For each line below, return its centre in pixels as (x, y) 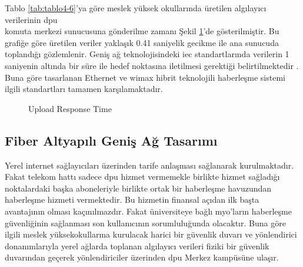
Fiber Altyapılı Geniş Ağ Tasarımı (111, 140)
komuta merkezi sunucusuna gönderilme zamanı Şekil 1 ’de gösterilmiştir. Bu (142, 31)
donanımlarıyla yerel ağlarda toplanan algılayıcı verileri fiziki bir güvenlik (137, 245)
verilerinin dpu (31, 19)
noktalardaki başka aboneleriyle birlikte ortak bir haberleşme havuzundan (138, 188)
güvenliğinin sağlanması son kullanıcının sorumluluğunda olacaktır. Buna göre (145, 222)
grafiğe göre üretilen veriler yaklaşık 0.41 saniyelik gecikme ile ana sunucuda (142, 42)
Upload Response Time (70, 108)
